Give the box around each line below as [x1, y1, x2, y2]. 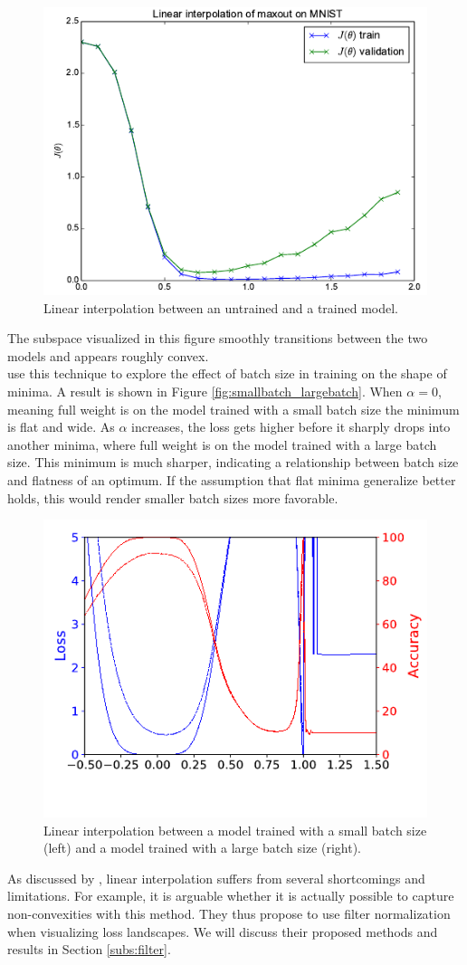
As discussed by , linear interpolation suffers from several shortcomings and [7, 868, 425, 887]
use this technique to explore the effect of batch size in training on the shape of [7, 364, 447, 383]
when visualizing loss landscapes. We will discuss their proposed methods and [7, 922, 438, 941]
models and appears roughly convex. [7, 346, 209, 365]
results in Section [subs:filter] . [7, 940, 171, 959]
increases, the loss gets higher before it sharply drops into [131, 417, 451, 436]
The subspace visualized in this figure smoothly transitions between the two [7, 329, 428, 348]
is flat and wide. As [7, 417, 115, 436]
